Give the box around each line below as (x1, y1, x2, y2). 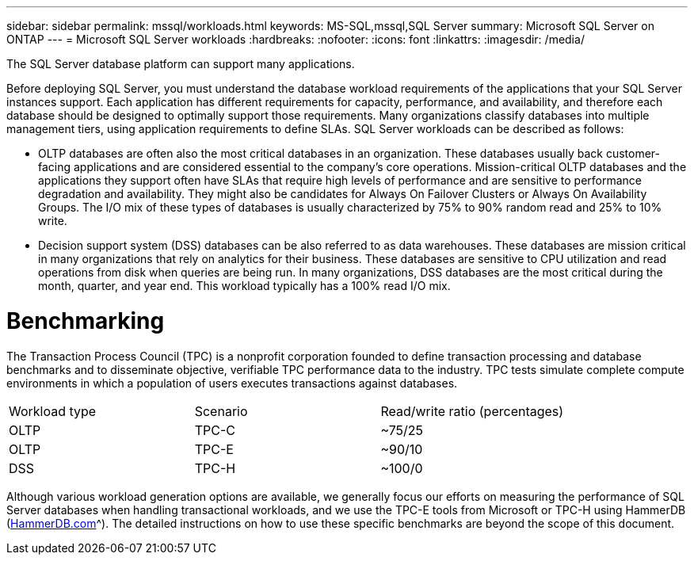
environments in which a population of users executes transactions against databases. (6, 376, 458, 390)
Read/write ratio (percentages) (380, 403, 564, 419)
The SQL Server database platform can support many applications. (6, 57, 355, 71)
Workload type (9, 403, 97, 419)
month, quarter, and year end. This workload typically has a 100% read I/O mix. (38, 279, 451, 292)
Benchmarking (6, 307, 165, 334)
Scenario (194, 403, 248, 419)
